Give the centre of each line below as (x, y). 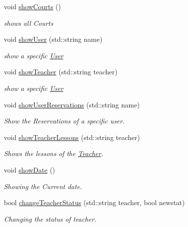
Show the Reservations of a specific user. (64, 121)
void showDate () (30, 169)
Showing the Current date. (43, 186)
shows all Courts (29, 23)
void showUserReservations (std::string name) (72, 104)
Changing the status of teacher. (50, 218)
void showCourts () (33, 6)
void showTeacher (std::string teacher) (61, 72)
